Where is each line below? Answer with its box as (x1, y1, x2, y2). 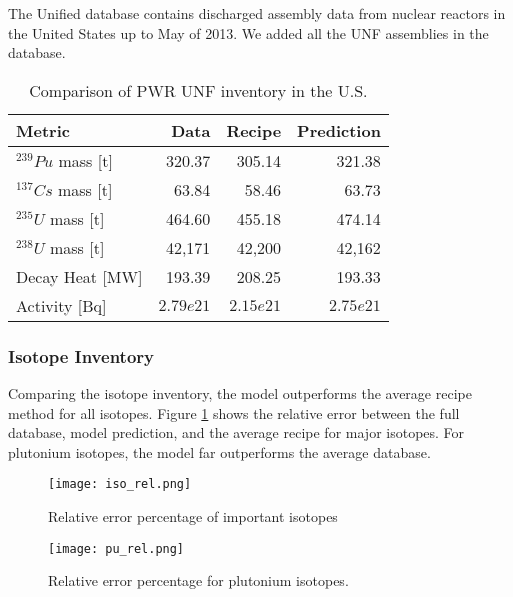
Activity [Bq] (16, 293, 107, 317)
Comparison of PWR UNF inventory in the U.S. (29, 78, 368, 102)
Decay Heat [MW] (16, 264, 143, 288)
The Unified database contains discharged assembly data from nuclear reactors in (8, 3, 506, 23)
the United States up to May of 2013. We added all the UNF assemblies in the (8, 22, 489, 43)
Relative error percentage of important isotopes (48, 506, 338, 527)
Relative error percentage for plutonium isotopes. (48, 570, 349, 591)
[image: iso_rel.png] (48, 477, 192, 492)
